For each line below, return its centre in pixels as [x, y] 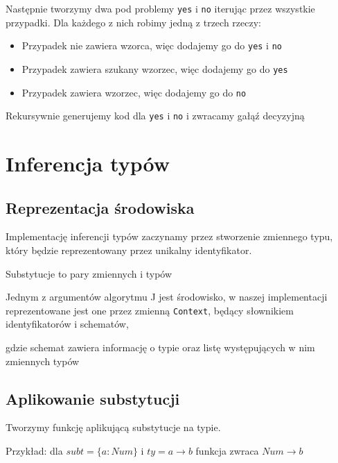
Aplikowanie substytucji [93, 398]
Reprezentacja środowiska [100, 207]
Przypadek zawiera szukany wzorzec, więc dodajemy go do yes [155, 68]
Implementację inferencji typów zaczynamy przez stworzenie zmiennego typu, [169, 236]
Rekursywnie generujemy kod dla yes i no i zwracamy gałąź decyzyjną [155, 116]
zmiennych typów [43, 361]
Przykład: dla [34, 451]
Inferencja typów [88, 163]
